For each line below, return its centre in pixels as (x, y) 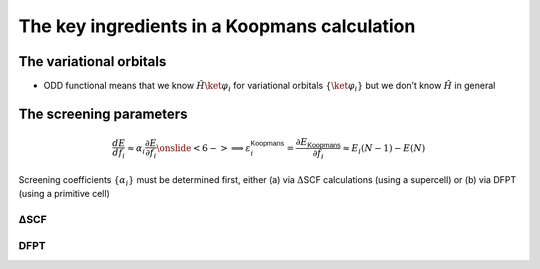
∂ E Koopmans (318, 143)
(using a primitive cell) (64, 193)
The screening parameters (103, 113)
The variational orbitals (92, 61)
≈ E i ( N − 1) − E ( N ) (383, 149)
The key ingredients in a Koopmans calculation (217, 26)
